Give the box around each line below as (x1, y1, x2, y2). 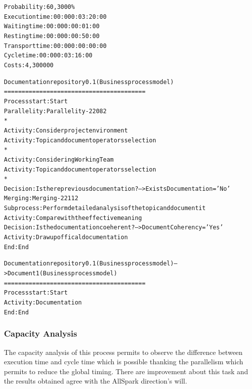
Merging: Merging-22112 (4, 195, 79, 202)
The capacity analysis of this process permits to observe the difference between (4, 346, 243, 357)
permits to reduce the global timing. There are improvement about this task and (4, 366, 248, 376)
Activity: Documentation (4, 299, 82, 306)
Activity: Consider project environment (4, 127, 128, 134)
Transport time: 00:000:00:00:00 (4, 42, 107, 49)
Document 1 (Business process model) (7, 270, 118, 277)
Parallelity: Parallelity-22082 (4, 107, 107, 115)
